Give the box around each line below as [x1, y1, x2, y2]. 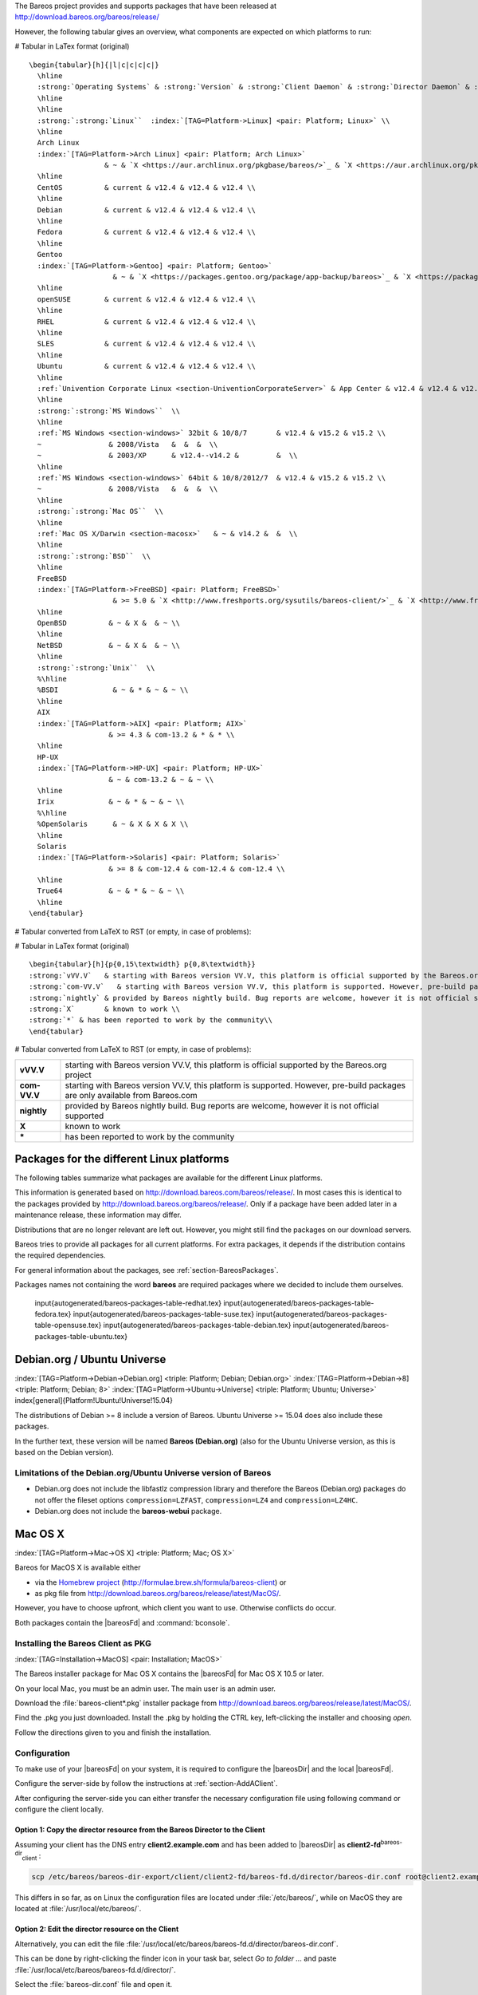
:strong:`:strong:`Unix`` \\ [37, 663, 155, 672]
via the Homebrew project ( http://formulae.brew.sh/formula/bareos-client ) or [34, 1577, 287, 1587]
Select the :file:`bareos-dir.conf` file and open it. [14, 1979, 173, 1989]
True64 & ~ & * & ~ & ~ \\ [37, 887, 185, 895]
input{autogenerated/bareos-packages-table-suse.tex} [72, 1309, 255, 1318]
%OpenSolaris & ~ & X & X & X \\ [37, 820, 189, 829]
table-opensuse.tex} [34, 1321, 102, 1330]
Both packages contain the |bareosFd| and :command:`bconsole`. [14, 1618, 230, 1627]
